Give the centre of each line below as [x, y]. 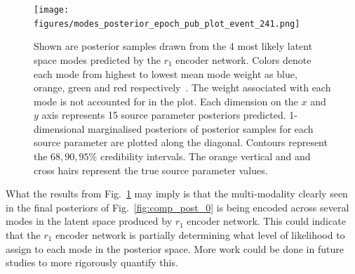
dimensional [59, 128]
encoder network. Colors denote [243, 59]
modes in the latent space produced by [89, 221]
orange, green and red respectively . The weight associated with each [182, 87]
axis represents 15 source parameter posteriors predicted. [164, 115]
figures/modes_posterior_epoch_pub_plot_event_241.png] [167, 24]
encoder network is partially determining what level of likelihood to [200, 235]
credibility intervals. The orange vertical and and [205, 156]
